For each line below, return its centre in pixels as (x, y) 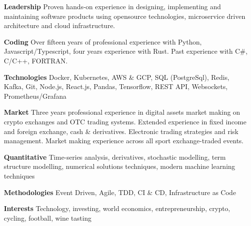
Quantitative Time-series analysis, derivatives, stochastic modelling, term (115, 157)
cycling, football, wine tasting (48, 218)
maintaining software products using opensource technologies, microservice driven (125, 16)
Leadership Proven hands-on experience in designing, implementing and (112, 6)
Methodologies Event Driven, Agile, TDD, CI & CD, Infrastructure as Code (120, 192)
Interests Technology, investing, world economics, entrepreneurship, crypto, (117, 208)
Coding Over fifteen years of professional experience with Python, (103, 41)
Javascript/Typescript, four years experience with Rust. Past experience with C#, (126, 51)
